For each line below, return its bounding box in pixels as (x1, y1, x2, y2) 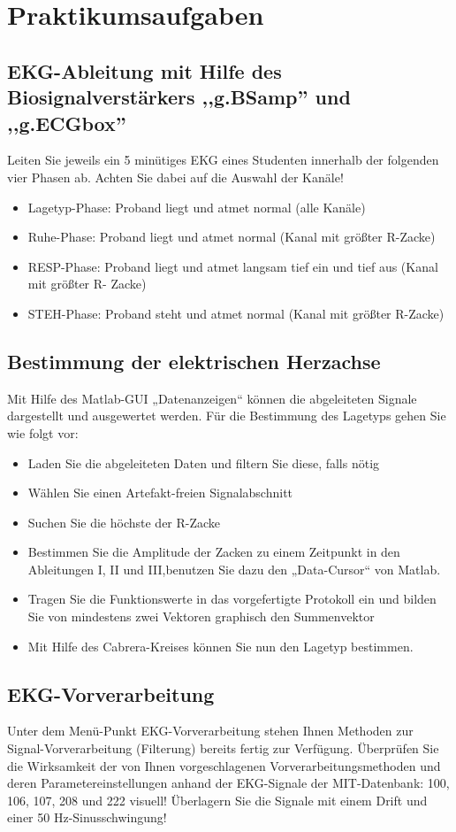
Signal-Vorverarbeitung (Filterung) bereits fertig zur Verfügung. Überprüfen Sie (7, 739, 439, 758)
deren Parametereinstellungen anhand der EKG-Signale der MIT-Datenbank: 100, (7, 774, 450, 792)
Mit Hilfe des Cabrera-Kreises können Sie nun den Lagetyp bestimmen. (27, 636, 414, 655)
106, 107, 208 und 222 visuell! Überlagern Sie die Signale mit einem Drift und (7, 790, 428, 809)
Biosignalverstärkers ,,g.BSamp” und (7, 83, 351, 111)
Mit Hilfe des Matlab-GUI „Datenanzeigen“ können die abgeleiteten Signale (7, 389, 417, 407)
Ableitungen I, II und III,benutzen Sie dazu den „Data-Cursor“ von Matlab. (27, 559, 441, 578)
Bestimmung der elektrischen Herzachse (7, 347, 381, 374)
